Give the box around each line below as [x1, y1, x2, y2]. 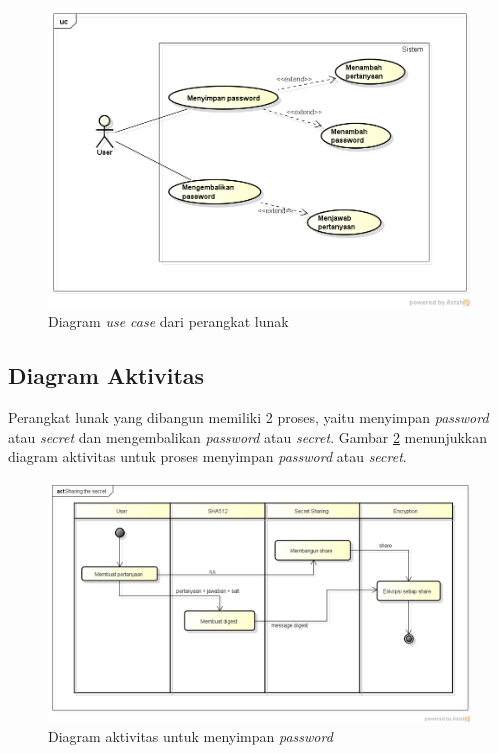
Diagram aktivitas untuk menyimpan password [48, 726, 333, 747]
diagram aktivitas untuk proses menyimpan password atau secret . [8, 446, 407, 467]
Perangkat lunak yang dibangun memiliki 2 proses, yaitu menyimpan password [8, 407, 489, 428]
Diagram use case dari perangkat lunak [48, 311, 289, 332]
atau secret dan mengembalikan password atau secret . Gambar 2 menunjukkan [8, 426, 488, 447]
